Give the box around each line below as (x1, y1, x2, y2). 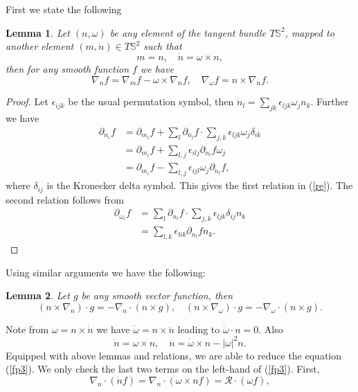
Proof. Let (6, 94, 48, 109)
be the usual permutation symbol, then (68, 94, 234, 109)
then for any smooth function (6, 62, 129, 75)
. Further (310, 94, 349, 109)
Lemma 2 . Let (6, 288, 70, 303)
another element (6, 39, 74, 53)
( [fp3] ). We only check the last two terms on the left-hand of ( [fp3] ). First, (6, 362, 320, 376)
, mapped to (285, 25, 334, 39)
